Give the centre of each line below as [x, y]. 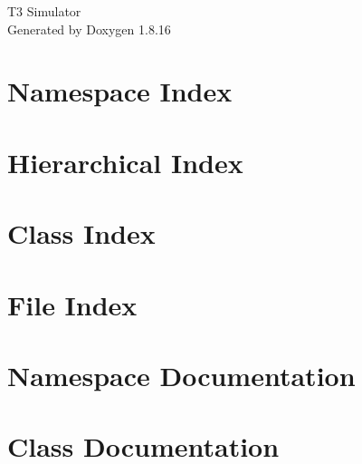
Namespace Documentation [181, 375]
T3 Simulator [44, 11]
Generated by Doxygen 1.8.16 [89, 29]
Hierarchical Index [125, 162]
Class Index [81, 233]
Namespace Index [120, 91]
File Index [72, 304]
